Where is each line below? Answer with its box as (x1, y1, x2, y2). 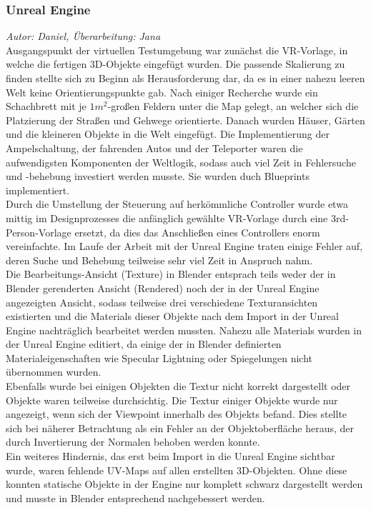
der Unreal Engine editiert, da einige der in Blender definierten (6, 336, 282, 351)
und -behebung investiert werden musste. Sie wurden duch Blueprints (6, 169, 310, 184)
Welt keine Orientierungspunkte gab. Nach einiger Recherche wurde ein (6, 84, 318, 99)
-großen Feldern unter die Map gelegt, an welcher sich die (107, 99, 359, 114)
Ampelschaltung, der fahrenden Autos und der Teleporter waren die (6, 140, 303, 155)
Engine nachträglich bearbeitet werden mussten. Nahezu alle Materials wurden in (6, 322, 362, 337)
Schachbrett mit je (6, 99, 86, 114)
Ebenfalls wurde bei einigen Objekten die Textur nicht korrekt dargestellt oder (6, 379, 351, 394)
